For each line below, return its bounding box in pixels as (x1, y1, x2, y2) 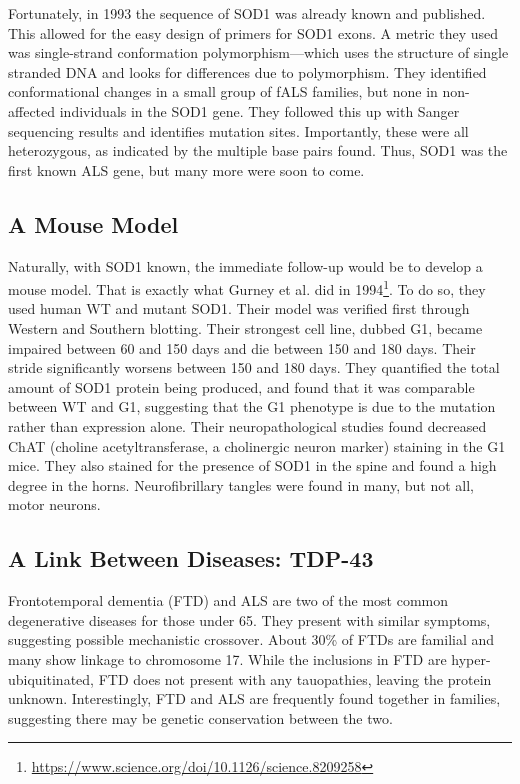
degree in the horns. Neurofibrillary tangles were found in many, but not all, (8, 474, 474, 495)
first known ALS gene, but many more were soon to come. (8, 159, 365, 180)
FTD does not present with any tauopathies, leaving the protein (98, 668, 492, 689)
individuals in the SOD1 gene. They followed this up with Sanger (59, 100, 460, 121)
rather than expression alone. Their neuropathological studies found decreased (8, 415, 487, 436)
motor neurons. (8, 494, 101, 515)
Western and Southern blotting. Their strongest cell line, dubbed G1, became (8, 317, 483, 338)
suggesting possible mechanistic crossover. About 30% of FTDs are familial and (8, 629, 495, 650)
